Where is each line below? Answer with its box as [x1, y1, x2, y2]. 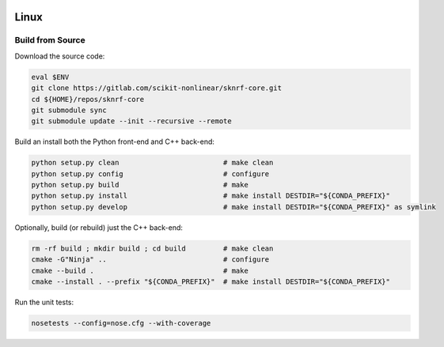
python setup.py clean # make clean [31, 158, 274, 168]
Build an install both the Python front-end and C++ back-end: [14, 137, 215, 146]
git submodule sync [31, 105, 107, 115]
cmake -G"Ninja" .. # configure [31, 255, 270, 264]
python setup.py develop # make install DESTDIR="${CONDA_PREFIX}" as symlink [31, 202, 437, 211]
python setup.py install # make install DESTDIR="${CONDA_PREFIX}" [31, 191, 391, 201]
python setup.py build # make [31, 180, 249, 190]
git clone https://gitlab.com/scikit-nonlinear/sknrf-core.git [31, 84, 283, 92]
